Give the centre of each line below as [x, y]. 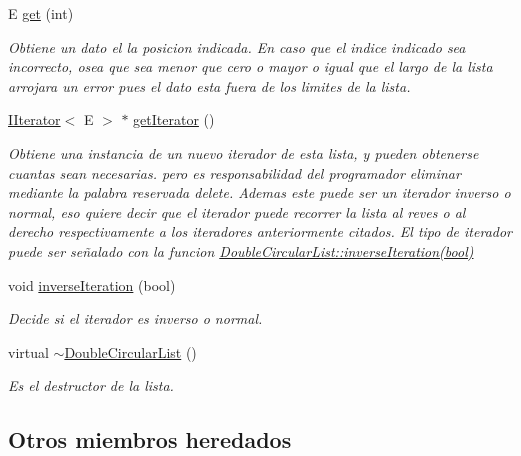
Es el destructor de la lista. [91, 385]
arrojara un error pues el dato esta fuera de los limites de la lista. [209, 85]
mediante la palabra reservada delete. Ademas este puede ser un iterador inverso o [259, 192]
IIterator [34, 119]
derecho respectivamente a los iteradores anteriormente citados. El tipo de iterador [260, 231]
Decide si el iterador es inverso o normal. [135, 318]
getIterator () [174, 119]
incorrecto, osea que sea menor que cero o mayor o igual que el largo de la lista [250, 66]
